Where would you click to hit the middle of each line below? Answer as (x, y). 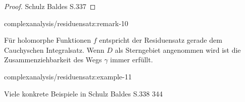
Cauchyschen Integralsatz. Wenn (54, 49)
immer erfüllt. (132, 60)
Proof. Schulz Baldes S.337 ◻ (50, 6)
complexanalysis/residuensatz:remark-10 (66, 23)
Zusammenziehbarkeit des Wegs (53, 60)
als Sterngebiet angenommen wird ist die (178, 49)
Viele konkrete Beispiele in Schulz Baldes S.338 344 (83, 93)
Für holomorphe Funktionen (48, 40)
